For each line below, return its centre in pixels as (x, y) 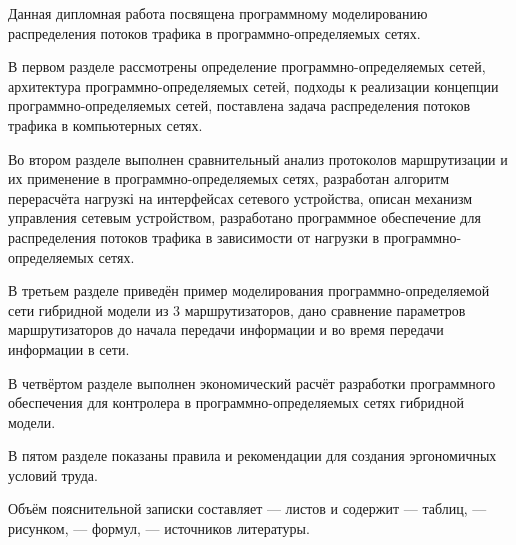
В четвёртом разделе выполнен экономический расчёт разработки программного (252, 382)
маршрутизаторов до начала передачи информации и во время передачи (226, 329)
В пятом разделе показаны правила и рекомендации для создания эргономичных (252, 455)
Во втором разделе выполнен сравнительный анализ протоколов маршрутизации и (258, 158)
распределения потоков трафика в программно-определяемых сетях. (214, 32)
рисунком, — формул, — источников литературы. (159, 528)
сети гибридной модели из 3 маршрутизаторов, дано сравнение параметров (237, 309)
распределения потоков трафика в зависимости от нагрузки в (194, 236)
